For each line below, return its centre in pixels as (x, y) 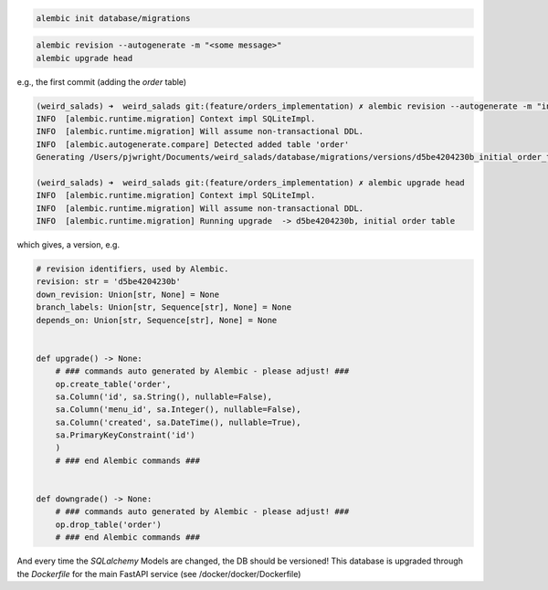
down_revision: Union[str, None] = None (127, 294)
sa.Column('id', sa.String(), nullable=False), (164, 396)
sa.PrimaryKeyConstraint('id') (125, 435)
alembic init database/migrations (113, 18)
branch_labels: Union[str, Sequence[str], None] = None (164, 307)
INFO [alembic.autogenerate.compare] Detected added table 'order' (193, 144)
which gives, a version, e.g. (68, 245)
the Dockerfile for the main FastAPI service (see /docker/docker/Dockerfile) (159, 574)
